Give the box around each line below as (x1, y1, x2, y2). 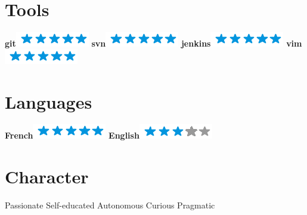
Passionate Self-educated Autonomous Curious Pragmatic (5, 199, 215, 211)
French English (5, 129, 139, 142)
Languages (5, 89, 92, 113)
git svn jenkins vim (5, 37, 302, 50)
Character (5, 164, 89, 189)
